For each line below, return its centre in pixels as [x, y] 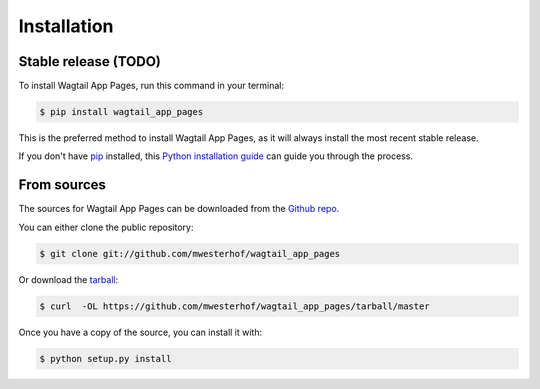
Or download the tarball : [68, 279]
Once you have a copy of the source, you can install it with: [140, 332]
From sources [62, 185]
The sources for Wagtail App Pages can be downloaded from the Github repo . [179, 209]
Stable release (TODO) [90, 61]
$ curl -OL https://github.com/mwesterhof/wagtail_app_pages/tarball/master [234, 306]
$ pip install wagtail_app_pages [121, 112]
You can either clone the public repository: [106, 227]
